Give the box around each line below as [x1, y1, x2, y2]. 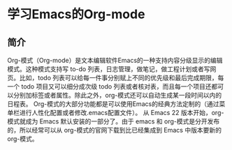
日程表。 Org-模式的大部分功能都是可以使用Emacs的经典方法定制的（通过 [7, 100, 219, 108]
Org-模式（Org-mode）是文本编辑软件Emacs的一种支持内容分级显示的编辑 [7, 57, 223, 64]
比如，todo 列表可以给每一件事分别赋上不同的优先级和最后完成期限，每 [19, 74, 224, 82]
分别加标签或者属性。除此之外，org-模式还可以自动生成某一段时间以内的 [13, 91, 222, 99]
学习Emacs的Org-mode [7, 6, 145, 22]
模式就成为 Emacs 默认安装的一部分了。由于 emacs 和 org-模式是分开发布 [7, 117, 220, 126]
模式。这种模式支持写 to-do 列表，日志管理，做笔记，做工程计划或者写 [7, 65, 211, 73]
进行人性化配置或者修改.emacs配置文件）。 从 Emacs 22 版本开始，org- [19, 109, 224, 117]
